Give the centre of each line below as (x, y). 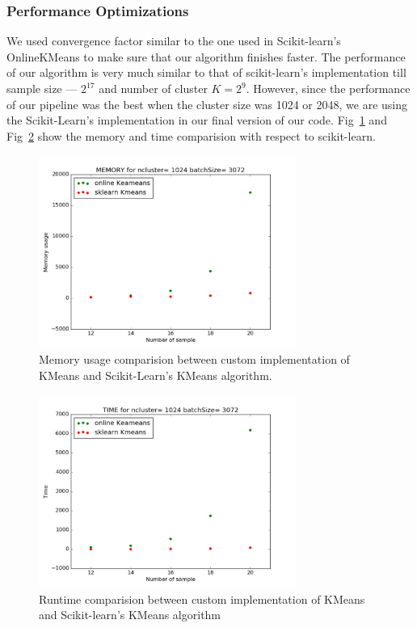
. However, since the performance (328, 88)
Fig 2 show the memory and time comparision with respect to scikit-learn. (191, 135)
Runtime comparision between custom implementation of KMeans (202, 598)
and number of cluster (153, 88)
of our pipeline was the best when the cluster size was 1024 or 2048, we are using (207, 104)
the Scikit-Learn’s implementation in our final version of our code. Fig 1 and (197, 120)
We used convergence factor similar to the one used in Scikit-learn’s (174, 41)
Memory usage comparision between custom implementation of (194, 359)
